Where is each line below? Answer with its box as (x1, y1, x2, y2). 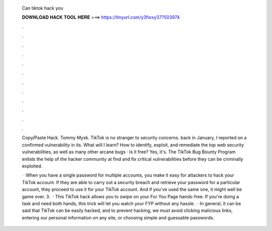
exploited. (22, 163, 43, 169)
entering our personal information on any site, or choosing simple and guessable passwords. (22, 214, 215, 220)
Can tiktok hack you (22, 5, 63, 11)
